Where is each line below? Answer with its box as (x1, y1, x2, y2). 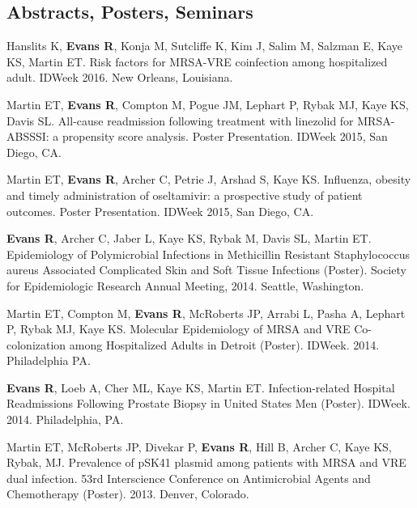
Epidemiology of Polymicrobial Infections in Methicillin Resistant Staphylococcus (6, 245, 410, 262)
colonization (6, 336, 66, 353)
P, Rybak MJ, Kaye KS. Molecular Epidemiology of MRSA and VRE (6, 320, 351, 337)
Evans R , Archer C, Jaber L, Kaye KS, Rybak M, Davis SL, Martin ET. (6, 230, 372, 247)
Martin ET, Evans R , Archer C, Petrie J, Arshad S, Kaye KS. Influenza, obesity (6, 171, 411, 188)
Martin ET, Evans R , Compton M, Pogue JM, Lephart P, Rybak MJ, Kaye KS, (6, 95, 409, 112)
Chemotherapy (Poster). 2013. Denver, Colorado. (6, 485, 249, 502)
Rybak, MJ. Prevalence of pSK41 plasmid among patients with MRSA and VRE (6, 454, 406, 471)
